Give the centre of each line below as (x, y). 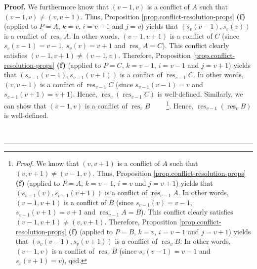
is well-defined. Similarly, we (200, 94)
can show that (25, 105)
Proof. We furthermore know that (57, 6)
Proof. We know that (47, 163)
